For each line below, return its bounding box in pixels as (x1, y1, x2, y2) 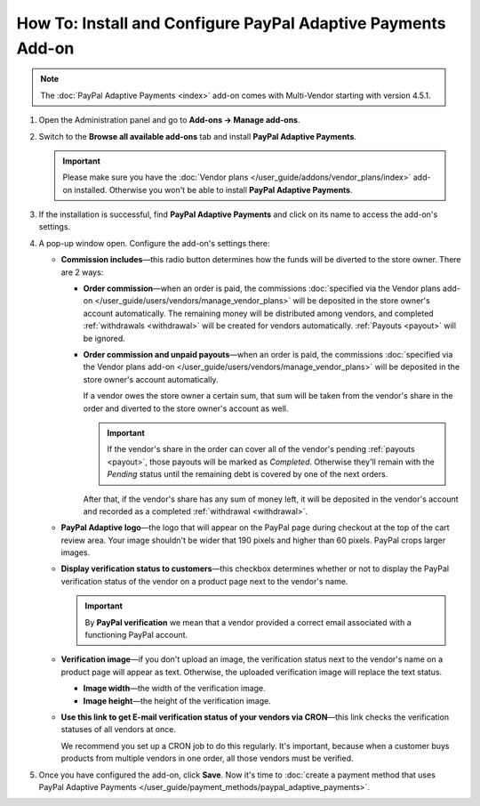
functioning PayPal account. (84, 630, 188, 641)
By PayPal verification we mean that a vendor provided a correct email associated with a (84, 617, 412, 627)
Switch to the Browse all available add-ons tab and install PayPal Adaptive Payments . (38, 131, 357, 141)
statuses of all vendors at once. (60, 724, 177, 735)
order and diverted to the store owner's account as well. (83, 403, 289, 414)
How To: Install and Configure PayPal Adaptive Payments (16, 13, 446, 33)
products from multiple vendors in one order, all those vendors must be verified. (60, 753, 355, 764)
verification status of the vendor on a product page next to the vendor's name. (60, 576, 348, 586)
